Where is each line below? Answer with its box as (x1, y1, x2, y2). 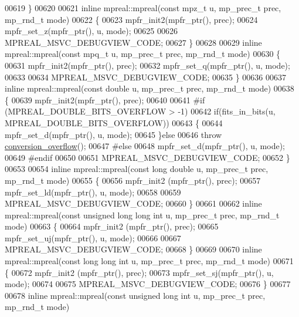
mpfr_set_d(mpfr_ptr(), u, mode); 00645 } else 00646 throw (5, 128, 222, 140)
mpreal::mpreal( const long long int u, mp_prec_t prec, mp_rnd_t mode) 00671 (5, 255, 294, 267)
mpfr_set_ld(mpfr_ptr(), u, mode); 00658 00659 (5, 186, 181, 198)
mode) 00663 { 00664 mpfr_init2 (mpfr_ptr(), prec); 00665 (5, 220, 219, 232)
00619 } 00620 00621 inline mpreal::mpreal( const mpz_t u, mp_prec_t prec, (5, 2, 281, 14)
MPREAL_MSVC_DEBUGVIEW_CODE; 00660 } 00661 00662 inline (5, 197, 262, 210)
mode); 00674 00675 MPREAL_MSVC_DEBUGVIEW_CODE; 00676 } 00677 (5, 278, 291, 290)
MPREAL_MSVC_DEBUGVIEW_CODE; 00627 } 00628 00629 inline (5, 36, 262, 48)
